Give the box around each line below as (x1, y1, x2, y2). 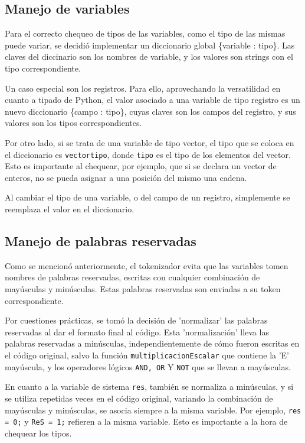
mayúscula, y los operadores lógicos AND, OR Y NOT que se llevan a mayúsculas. (5, 360, 291, 373)
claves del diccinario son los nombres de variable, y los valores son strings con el (5, 50, 293, 63)
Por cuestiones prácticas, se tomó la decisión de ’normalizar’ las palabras (5, 314, 268, 326)
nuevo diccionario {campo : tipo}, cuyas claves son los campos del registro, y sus (5, 105, 296, 117)
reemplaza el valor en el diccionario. (5, 202, 135, 215)
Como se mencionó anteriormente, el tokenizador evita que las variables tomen (5, 259, 288, 271)
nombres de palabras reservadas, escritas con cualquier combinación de (5, 271, 260, 283)
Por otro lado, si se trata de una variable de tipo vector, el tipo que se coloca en (5, 136, 294, 148)
